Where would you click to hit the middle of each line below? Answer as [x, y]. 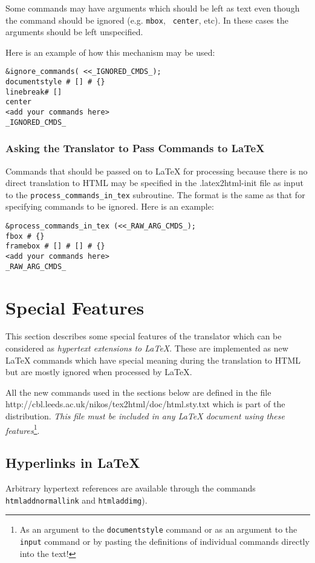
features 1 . [23, 429]
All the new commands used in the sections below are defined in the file [138, 392]
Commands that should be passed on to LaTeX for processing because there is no [157, 171]
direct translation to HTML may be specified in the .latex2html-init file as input [154, 183]
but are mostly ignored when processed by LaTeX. [99, 372]
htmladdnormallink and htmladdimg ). [76, 500]
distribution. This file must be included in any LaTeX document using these [145, 416]
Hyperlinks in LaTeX [73, 463]
